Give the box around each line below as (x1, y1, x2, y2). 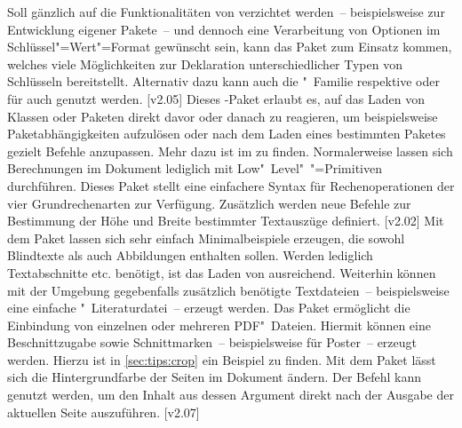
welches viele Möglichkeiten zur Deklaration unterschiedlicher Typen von (7, 54, 402, 73)
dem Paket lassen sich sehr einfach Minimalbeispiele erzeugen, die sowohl (7, 228, 405, 247)
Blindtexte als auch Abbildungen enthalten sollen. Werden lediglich (7, 246, 373, 265)
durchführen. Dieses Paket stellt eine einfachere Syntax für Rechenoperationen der (7, 176, 455, 194)
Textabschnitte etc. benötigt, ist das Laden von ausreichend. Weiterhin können (7, 263, 436, 281)
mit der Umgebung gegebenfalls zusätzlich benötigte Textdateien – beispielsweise (7, 281, 450, 299)
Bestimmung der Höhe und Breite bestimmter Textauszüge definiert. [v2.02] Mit (7, 211, 444, 230)
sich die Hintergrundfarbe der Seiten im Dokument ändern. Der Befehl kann (7, 368, 422, 386)
